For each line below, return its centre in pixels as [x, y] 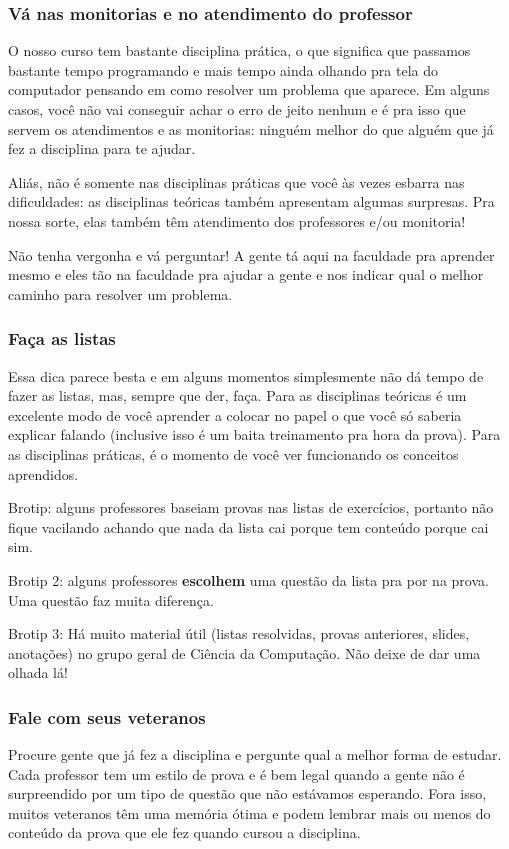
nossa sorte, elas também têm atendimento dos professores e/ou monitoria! [237, 220]
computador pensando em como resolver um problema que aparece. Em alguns [249, 89]
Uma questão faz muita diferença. [111, 599]
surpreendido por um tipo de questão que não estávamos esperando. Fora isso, [247, 793]
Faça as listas [62, 338]
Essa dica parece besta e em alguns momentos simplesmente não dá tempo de [246, 375]
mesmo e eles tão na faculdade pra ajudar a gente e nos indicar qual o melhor [246, 274]
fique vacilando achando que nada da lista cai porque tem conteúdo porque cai [248, 526]
